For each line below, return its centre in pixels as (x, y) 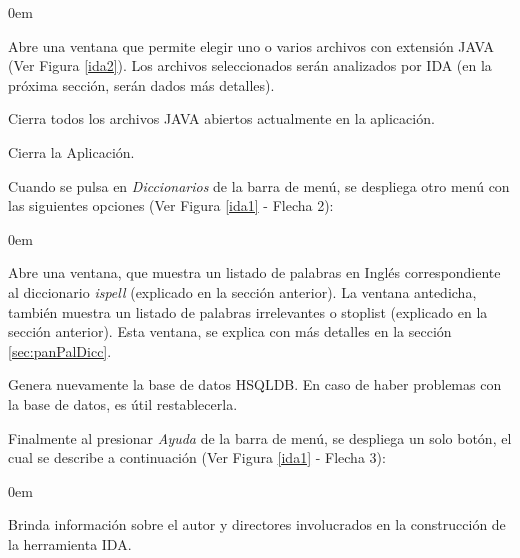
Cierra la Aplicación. (71, 151)
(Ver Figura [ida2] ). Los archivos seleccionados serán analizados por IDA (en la (250, 65)
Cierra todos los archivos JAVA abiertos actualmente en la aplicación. (221, 118)
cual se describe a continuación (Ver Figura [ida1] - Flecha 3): (197, 457)
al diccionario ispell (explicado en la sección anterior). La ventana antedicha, (242, 291)
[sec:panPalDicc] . (60, 350)
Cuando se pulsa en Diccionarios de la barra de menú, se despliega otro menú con (259, 185)
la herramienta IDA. (70, 543)
